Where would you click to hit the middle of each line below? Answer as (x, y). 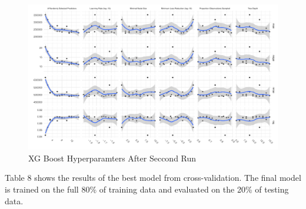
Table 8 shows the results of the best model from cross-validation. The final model (153, 178)
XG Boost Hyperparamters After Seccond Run (112, 158)
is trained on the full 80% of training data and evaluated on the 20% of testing (147, 189)
